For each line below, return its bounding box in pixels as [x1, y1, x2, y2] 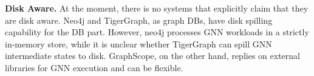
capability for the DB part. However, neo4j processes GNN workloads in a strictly [5, 26, 309, 38]
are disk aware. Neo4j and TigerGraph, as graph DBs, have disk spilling [5, 13, 273, 26]
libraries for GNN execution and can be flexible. [5, 61, 183, 74]
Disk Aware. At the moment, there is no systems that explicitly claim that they [5, 2, 309, 14]
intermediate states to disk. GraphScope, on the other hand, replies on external [5, 49, 300, 62]
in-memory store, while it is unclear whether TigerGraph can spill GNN [5, 37, 272, 50]
